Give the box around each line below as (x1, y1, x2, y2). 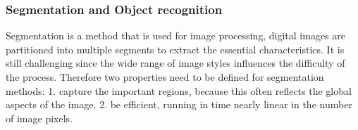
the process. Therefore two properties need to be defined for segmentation (6, 70, 324, 84)
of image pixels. (6, 110, 73, 125)
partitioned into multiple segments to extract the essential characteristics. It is (6, 41, 345, 56)
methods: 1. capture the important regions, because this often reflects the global (6, 83, 352, 98)
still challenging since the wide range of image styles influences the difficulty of (6, 56, 345, 70)
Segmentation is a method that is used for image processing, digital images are (6, 28, 345, 43)
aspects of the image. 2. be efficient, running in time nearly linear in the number (6, 97, 352, 112)
